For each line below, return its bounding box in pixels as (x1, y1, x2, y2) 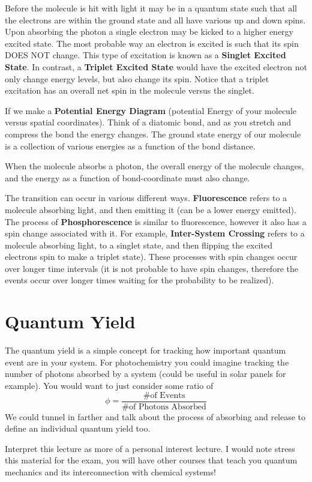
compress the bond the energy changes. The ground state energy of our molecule (5, 127, 301, 140)
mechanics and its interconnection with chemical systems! (5, 466, 216, 478)
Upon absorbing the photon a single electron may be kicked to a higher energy (5, 25, 293, 38)
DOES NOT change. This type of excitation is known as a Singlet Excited (5, 49, 286, 61)
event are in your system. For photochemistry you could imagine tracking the (5, 355, 289, 368)
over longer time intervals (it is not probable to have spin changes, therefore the (5, 262, 298, 274)
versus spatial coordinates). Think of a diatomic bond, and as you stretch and (5, 116, 291, 128)
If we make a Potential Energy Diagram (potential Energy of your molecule (5, 104, 297, 116)
